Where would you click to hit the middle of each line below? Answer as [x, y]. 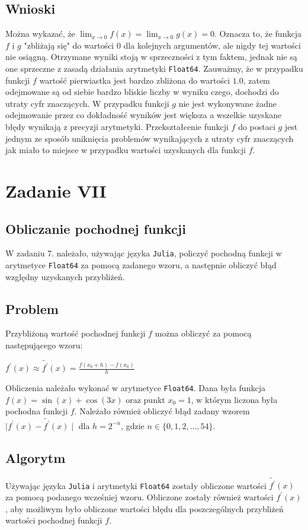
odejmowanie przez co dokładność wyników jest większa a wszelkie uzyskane [144, 115]
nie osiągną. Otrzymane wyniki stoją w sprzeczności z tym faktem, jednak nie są [151, 57]
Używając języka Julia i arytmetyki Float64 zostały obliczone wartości [136, 485]
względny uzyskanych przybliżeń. [65, 276]
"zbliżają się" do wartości [69, 45]
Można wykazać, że [40, 34]
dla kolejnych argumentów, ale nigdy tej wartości [212, 45]
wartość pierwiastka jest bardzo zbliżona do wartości [135, 80]
